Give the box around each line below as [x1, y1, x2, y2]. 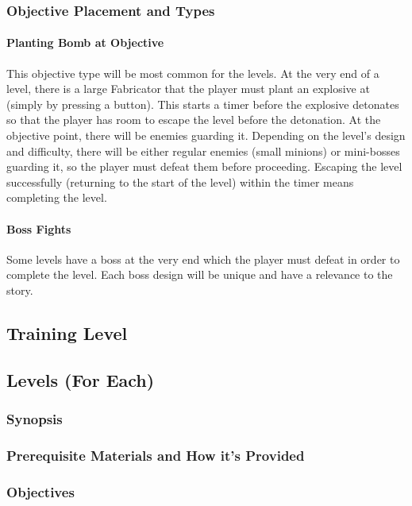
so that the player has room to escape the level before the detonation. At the [6, 111, 381, 128]
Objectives [6, 481, 75, 501]
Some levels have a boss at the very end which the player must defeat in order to [6, 250, 400, 267]
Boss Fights [6, 220, 71, 237]
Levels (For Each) [6, 367, 155, 392]
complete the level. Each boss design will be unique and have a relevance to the [6, 266, 393, 283]
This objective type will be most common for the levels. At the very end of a [6, 64, 379, 81]
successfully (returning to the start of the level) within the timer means [6, 173, 354, 190]
